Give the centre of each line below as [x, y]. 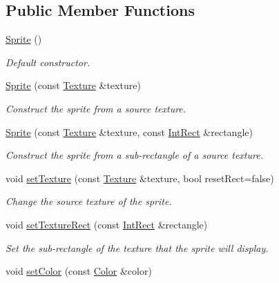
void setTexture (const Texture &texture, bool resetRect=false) [140, 178]
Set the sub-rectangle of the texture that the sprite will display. [137, 247]
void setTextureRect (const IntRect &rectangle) [107, 224]
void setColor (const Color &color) [79, 271]
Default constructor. [48, 62]
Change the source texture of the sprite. [89, 201]
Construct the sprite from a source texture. [96, 108]
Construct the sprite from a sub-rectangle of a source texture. [134, 155]
